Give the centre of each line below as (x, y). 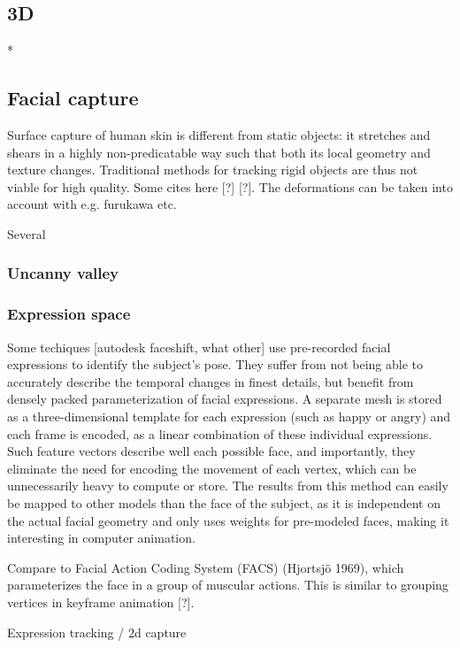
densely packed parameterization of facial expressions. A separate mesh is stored (225, 399)
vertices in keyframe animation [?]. (101, 602)
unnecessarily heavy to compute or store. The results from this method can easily (228, 486)
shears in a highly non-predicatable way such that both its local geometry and (219, 152)
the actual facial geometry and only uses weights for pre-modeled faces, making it (228, 520)
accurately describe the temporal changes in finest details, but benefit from (211, 381)
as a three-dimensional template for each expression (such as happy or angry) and (229, 416)
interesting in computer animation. (101, 538)
